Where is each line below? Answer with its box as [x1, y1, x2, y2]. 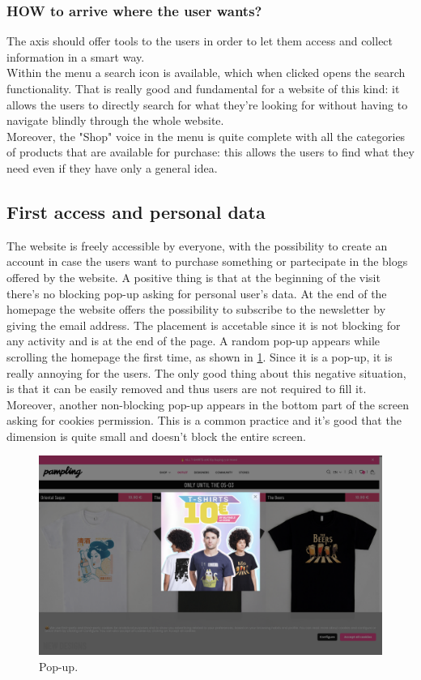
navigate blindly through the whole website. [6, 112, 224, 129]
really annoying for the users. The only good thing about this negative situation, [6, 364, 406, 381]
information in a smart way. [6, 48, 145, 65]
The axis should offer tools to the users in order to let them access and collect [6, 32, 393, 49]
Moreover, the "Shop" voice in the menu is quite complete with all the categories [6, 127, 406, 144]
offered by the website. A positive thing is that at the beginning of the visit [6, 268, 381, 285]
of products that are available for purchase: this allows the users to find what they [6, 143, 415, 160]
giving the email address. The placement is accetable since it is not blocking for [6, 316, 401, 333]
